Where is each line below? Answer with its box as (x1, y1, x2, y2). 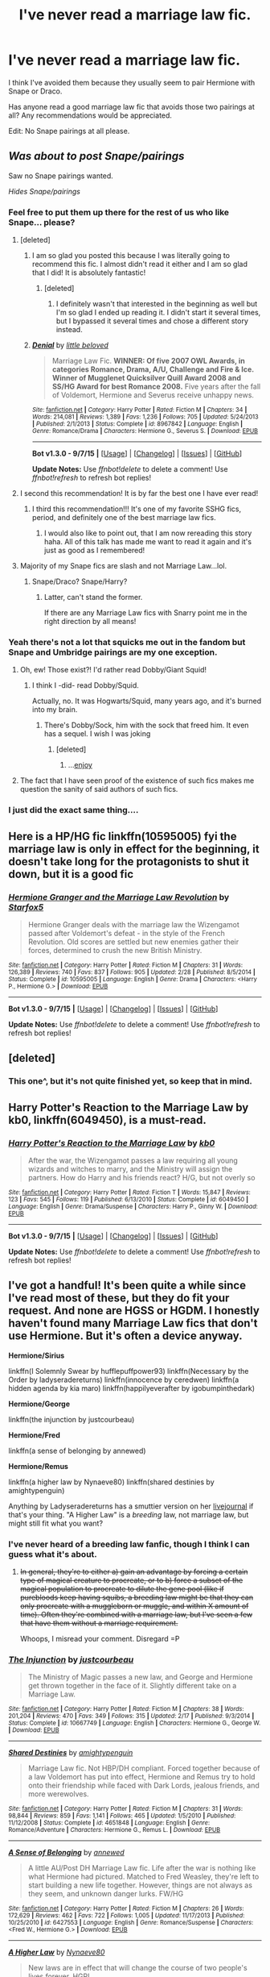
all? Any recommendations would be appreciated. (8, 110, 173, 120)
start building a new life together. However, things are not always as (27, 1880, 253, 1890)
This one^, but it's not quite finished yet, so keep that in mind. (8, 1076, 253, 1087)
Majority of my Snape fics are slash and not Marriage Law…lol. (19, 561, 227, 571)
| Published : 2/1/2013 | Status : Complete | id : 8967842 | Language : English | (31, 420, 243, 428)
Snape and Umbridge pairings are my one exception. (8, 647, 218, 658)
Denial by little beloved (31, 340, 108, 350)
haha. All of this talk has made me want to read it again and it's (43, 537, 252, 547)
